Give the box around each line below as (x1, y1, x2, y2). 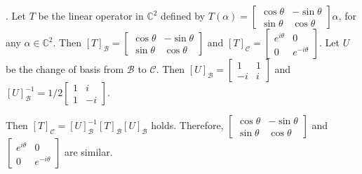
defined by (161, 8, 206, 22)
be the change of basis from (6, 62, 124, 76)
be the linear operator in (38, 8, 144, 22)
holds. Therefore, (151, 118, 224, 132)
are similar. (64, 145, 113, 159)
